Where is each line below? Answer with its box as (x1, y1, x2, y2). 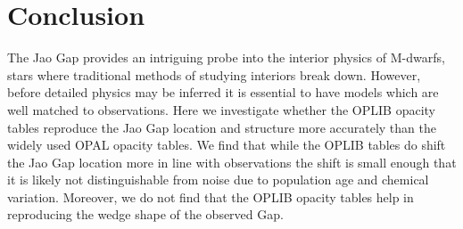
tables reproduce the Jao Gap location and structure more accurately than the (7, 118, 436, 136)
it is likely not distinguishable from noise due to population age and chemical (7, 170, 429, 189)
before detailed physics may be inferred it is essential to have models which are (7, 83, 439, 102)
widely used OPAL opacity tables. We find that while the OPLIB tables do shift (7, 135, 446, 154)
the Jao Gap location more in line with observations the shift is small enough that (7, 152, 457, 171)
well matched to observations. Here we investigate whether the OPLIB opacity (7, 100, 435, 119)
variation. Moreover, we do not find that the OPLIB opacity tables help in (7, 187, 414, 206)
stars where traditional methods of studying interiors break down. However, (7, 65, 421, 84)
